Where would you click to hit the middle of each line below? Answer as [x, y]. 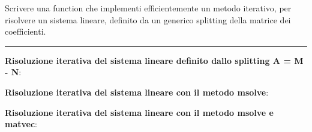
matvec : [21, 124]
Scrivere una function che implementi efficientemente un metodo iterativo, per [148, 8]
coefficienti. [25, 31]
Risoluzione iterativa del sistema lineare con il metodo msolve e [139, 112]
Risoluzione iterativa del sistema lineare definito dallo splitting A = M [154, 60]
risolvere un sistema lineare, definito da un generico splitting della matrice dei [148, 19]
